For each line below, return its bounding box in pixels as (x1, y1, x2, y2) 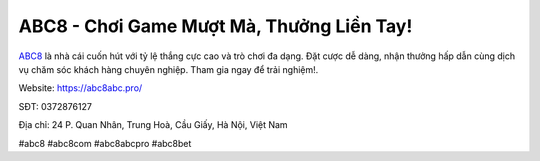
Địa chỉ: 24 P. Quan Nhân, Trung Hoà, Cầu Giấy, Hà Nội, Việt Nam (18, 119, 289, 131)
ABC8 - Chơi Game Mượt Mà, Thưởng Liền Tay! (18, 15, 413, 37)
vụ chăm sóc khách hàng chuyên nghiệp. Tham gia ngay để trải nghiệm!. (18, 63, 319, 75)
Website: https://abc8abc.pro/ (18, 82, 143, 94)
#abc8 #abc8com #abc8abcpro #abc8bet (18, 137, 192, 149)
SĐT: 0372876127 (18, 100, 92, 112)
